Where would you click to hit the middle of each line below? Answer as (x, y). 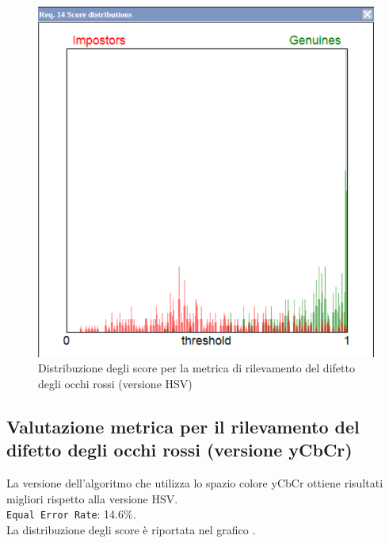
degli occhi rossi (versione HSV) (115, 383)
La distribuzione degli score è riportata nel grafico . (131, 529)
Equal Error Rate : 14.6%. (71, 514)
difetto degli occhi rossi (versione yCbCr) (179, 450)
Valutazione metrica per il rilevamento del (183, 426)
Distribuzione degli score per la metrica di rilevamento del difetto (196, 368)
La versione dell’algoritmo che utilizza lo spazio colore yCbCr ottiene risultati (195, 483)
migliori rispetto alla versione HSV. (92, 498)
